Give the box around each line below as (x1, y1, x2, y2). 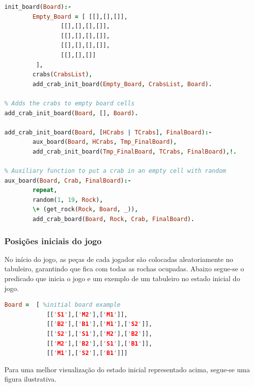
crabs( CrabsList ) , (32, 71, 93, 78)
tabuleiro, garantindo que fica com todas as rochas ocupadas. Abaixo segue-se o (4, 263, 244, 274)
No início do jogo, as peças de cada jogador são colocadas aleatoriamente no (4, 254, 233, 264)
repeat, (32, 187, 57, 194)
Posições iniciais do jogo (4, 234, 102, 247)
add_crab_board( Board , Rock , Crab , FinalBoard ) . (32, 216, 195, 223)
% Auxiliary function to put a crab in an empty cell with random (4, 167, 226, 175)
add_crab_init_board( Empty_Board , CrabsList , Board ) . (32, 80, 212, 88)
